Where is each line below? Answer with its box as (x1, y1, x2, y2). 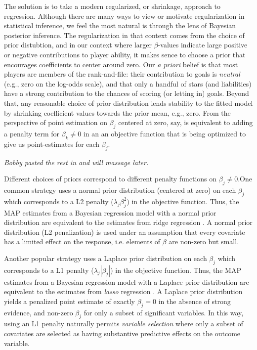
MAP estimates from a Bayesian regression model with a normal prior (4, 207, 216, 218)
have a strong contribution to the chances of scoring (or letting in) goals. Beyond (4, 88, 249, 98)
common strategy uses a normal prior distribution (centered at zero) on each (4, 184, 236, 195)
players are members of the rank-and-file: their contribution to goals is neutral (4, 69, 240, 79)
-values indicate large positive (158, 40, 248, 50)
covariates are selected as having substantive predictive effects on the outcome (4, 328, 241, 339)
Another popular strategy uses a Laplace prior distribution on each (4, 253, 207, 263)
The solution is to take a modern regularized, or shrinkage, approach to (4, 1, 220, 11)
